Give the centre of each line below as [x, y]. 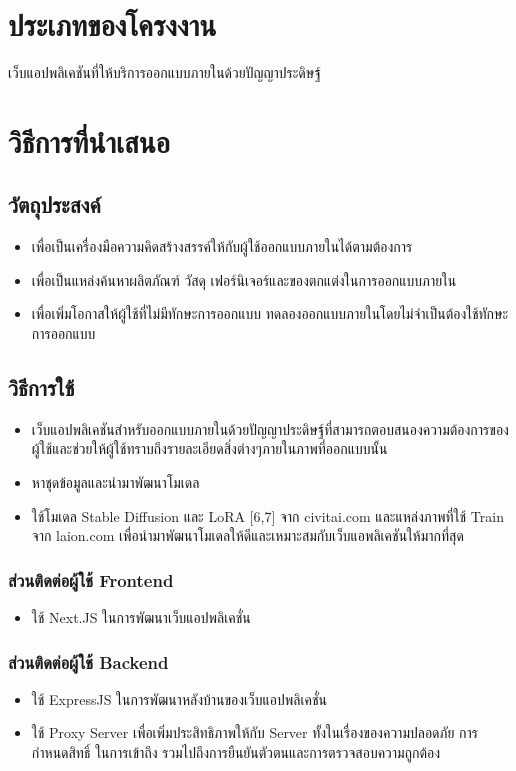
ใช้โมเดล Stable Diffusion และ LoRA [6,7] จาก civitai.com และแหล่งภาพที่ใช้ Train [267, 515]
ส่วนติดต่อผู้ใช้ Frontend [91, 579]
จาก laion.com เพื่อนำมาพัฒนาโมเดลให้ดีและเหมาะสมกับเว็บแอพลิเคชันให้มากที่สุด [247, 535]
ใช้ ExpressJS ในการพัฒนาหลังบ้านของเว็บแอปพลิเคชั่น [179, 698]
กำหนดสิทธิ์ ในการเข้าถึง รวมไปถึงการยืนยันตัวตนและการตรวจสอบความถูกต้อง [236, 752]
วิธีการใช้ [41, 387]
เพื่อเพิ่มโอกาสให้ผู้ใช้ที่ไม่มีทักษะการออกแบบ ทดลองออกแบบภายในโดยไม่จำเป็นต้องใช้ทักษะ [270, 313]
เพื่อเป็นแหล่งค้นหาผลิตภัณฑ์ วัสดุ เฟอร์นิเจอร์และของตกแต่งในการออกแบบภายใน [244, 279]
